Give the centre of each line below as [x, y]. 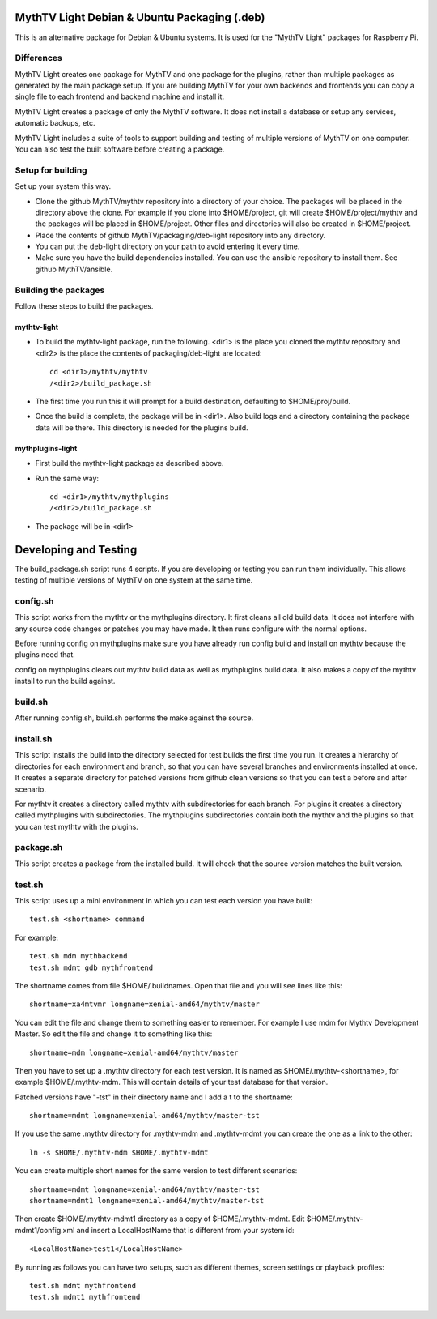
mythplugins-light [46, 448]
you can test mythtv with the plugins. [77, 826]
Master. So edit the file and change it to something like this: [114, 1034]
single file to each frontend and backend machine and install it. [120, 96]
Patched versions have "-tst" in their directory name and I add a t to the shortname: [154, 1097]
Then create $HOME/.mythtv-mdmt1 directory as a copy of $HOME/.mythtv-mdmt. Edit [160, 1219]
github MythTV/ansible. [74, 269]
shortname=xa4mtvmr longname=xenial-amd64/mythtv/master [145, 1004]
